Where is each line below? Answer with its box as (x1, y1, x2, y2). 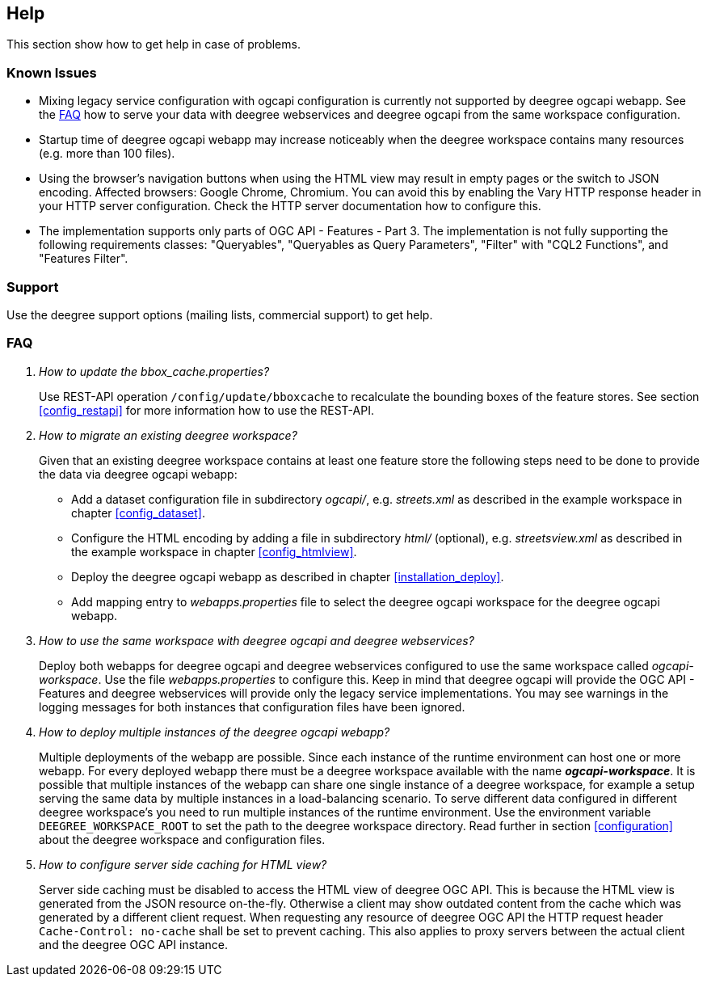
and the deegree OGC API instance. (39, 937, 229, 951)
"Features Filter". (39, 251, 128, 266)
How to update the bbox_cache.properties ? (39, 364, 270, 378)
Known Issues (6, 64, 97, 81)
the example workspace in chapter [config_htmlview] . (71, 544, 357, 559)
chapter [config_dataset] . (71, 505, 205, 520)
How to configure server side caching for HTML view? (39, 857, 327, 871)
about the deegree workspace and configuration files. (39, 832, 326, 846)
